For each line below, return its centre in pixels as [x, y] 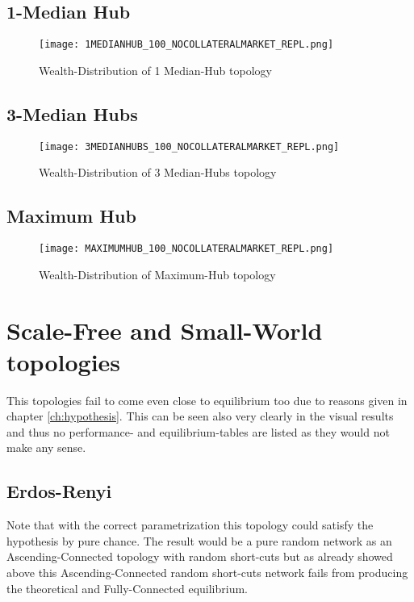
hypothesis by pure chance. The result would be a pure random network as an [199, 540]
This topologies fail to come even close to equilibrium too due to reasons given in [207, 400]
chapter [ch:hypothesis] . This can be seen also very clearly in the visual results [200, 416]
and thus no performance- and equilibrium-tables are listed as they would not [198, 431]
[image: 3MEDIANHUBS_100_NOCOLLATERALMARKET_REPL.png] [189, 146]
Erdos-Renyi [59, 491]
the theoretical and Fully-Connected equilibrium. [127, 588]
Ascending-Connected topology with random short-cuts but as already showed [200, 556]
